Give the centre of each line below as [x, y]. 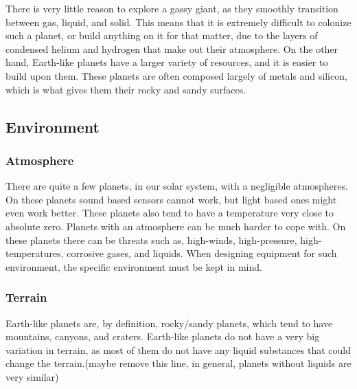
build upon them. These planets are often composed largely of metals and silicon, [176, 75]
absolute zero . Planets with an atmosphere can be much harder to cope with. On [176, 226]
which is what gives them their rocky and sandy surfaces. [126, 89]
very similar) [32, 376]
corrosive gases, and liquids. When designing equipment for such [202, 253]
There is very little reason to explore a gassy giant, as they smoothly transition [172, 8]
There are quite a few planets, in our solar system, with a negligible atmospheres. [177, 186]
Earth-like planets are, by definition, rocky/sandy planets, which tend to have [169, 323]
